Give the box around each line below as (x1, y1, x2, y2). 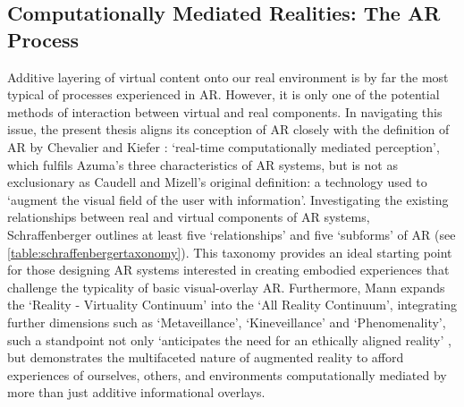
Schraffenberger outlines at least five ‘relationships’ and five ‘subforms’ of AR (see (7, 225, 456, 243)
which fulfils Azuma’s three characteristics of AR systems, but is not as (7, 155, 398, 174)
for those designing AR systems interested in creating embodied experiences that (7, 260, 450, 279)
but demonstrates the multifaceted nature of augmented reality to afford (7, 348, 404, 367)
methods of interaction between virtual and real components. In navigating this (7, 102, 443, 121)
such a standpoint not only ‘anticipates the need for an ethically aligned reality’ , (7, 330, 451, 349)
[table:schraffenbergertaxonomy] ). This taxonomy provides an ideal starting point (7, 242, 452, 261)
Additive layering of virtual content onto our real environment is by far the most (7, 67, 449, 86)
